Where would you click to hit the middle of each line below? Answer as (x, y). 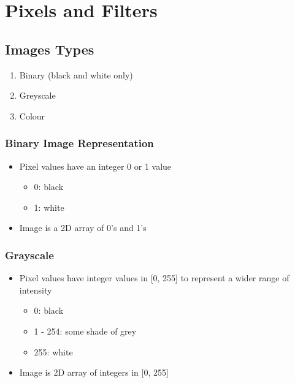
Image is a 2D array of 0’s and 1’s (83, 228)
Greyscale (37, 95)
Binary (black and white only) (76, 74)
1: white (49, 207)
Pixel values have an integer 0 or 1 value (95, 166)
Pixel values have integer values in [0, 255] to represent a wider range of (154, 278)
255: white (53, 351)
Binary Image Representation (79, 143)
